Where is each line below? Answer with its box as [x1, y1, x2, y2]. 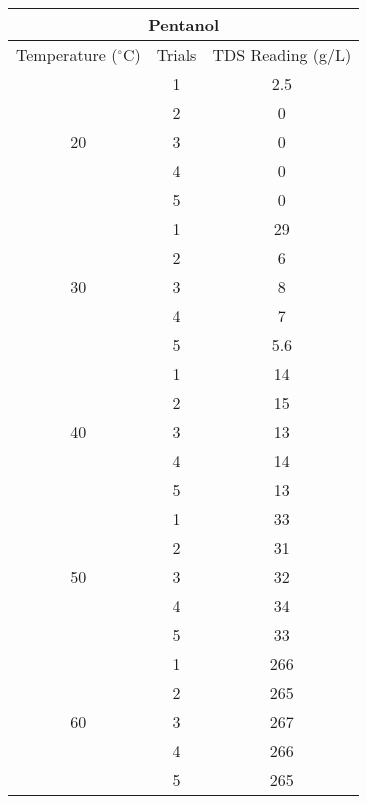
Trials [156, 43, 197, 66]
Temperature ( [16, 43, 118, 66]
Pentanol [148, 13, 220, 36]
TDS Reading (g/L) [212, 43, 352, 66]
